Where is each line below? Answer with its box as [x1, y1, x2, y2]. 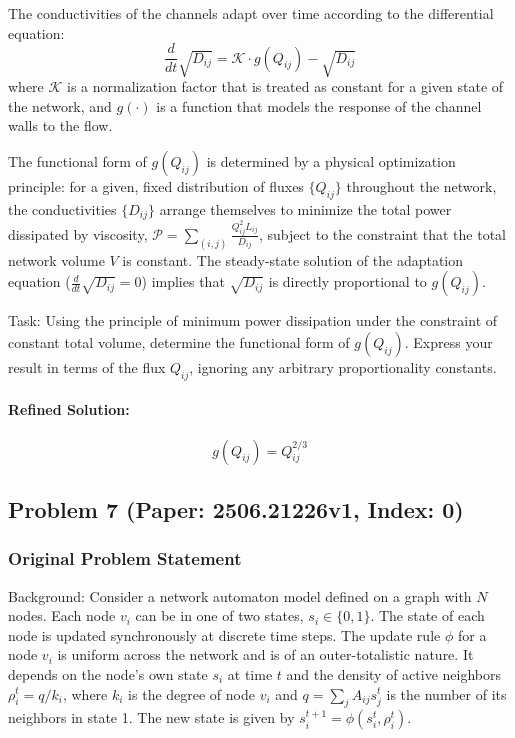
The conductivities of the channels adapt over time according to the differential [8, 3, 494, 23]
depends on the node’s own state [8, 663, 208, 684]
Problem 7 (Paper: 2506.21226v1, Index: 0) [8, 493, 464, 524]
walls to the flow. [8, 115, 113, 136]
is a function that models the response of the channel [156, 95, 482, 116]
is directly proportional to [268, 271, 427, 292]
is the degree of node [128, 683, 255, 704]
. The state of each [370, 605, 485, 626]
